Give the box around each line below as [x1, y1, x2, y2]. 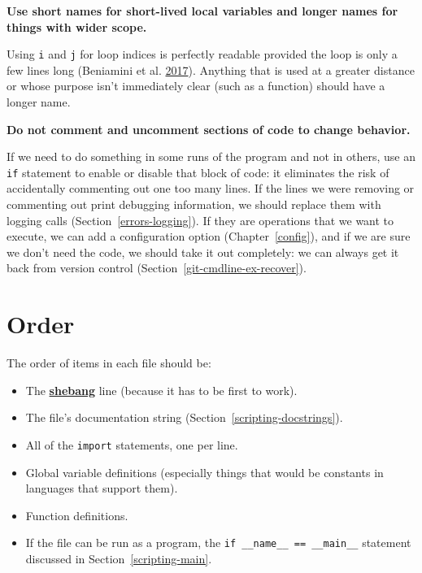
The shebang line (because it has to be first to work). [25, 381, 298, 398]
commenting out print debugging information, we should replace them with [7, 196, 381, 213]
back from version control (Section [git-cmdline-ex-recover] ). [7, 259, 307, 276]
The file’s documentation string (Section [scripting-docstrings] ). [25, 409, 343, 426]
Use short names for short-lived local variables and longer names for [7, 2, 398, 19]
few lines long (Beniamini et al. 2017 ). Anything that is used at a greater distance [7, 61, 415, 78]
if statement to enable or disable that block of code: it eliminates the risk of [7, 163, 389, 180]
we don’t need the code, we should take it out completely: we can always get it [7, 243, 399, 260]
